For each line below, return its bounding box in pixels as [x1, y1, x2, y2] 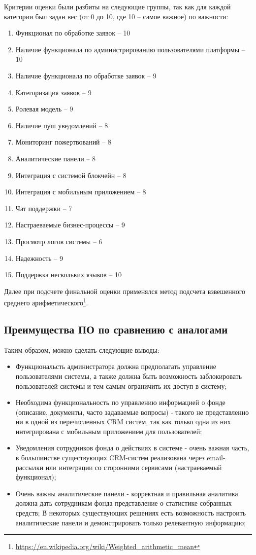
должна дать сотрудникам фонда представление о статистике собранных [15, 498, 232, 508]
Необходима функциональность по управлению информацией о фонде [15, 397, 225, 407]
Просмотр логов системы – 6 [15, 236, 102, 246]
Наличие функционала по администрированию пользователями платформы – [15, 44, 245, 54]
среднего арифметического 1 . [4, 296, 88, 307]
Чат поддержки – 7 [15, 203, 72, 213]
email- [207, 452, 225, 463]
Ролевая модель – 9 [15, 104, 73, 114]
